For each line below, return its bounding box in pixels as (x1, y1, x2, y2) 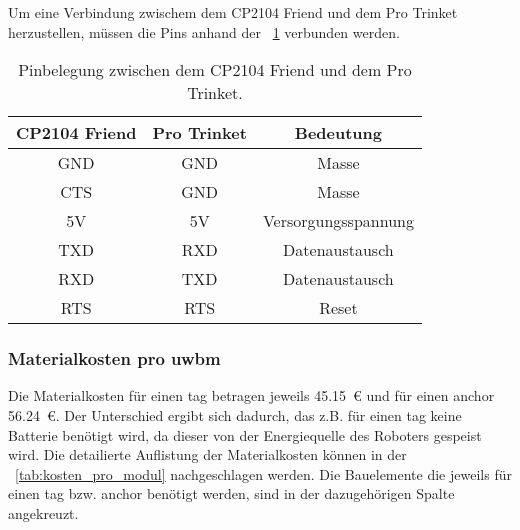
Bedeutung (294, 121, 382, 145)
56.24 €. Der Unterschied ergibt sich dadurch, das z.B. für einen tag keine (8, 405, 462, 425)
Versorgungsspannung (262, 209, 414, 233)
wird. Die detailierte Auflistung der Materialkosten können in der (8, 444, 407, 465)
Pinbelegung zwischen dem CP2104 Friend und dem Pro (18, 58, 412, 82)
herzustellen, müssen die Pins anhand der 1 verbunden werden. (8, 21, 400, 42)
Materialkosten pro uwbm (8, 346, 221, 371)
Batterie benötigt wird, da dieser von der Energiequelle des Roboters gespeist (8, 424, 482, 445)
